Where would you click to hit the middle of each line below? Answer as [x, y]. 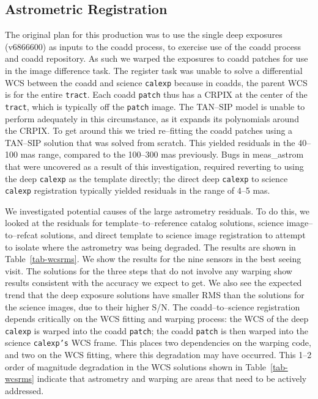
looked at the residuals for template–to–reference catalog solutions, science [144, 223]
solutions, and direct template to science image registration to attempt [173, 235]
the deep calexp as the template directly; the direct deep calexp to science [146, 178]
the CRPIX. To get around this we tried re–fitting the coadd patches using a [149, 130]
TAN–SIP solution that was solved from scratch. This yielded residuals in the [150, 142]
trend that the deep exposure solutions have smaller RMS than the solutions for [155, 294]
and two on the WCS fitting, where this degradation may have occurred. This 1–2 [158, 355]
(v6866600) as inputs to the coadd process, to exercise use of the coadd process [153, 46]
